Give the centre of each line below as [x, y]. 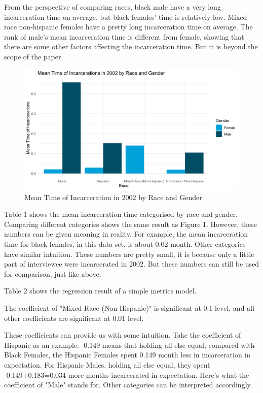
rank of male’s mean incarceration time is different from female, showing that [124, 36]
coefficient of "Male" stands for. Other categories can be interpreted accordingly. [128, 385]
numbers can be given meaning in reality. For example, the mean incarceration [126, 234]
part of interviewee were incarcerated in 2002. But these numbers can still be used [132, 264]
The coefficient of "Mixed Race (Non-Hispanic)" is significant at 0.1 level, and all [129, 308]
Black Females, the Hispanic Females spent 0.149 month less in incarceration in [127, 355]
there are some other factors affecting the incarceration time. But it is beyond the [131, 46]
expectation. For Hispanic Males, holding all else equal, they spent [107, 364]
